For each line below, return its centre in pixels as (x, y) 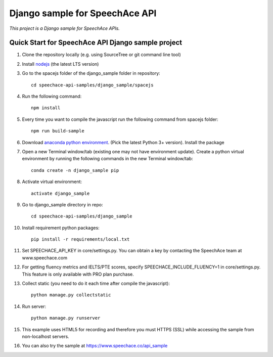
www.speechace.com (45, 257)
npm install (46, 108)
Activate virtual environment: (52, 182)
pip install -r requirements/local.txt (80, 239)
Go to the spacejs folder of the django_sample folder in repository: (91, 73)
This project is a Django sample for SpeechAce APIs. (64, 28)
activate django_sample (60, 193)
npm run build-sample (58, 131)
